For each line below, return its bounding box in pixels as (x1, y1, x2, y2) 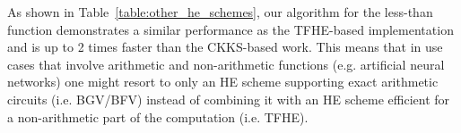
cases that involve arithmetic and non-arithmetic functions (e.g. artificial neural (7, 54, 445, 73)
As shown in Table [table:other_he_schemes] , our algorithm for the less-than (7, 3, 433, 21)
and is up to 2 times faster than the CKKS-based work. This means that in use (7, 37, 443, 56)
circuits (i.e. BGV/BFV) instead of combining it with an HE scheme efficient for (7, 89, 450, 108)
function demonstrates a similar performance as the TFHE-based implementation (7, 20, 454, 38)
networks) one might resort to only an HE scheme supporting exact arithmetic (7, 72, 439, 91)
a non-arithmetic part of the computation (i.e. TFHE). (7, 107, 309, 126)
